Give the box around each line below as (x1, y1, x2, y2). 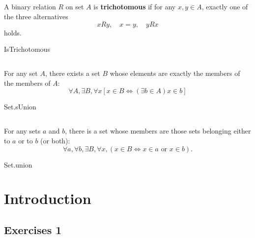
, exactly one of (201, 1, 248, 12)
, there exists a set (45, 68, 100, 78)
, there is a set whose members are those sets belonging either (65, 126, 251, 136)
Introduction (4, 188, 91, 208)
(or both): (40, 135, 70, 145)
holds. (4, 27, 22, 37)
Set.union (4, 159, 32, 170)
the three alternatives (4, 11, 68, 21)
